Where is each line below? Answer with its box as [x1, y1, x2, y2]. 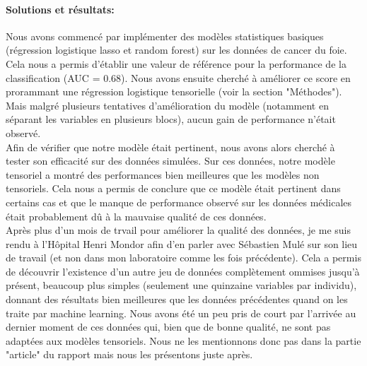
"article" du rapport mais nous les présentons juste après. [6, 347, 253, 362]
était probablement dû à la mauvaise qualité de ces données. [6, 208, 267, 223]
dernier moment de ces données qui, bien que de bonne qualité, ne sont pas [6, 319, 331, 334]
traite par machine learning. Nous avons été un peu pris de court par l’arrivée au [6, 305, 356, 320]
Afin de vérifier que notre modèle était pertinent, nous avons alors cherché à [6, 139, 335, 154]
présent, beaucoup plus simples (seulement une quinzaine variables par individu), [6, 278, 357, 293]
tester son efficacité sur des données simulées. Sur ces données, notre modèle [6, 153, 335, 168]
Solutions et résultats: [6, 1, 115, 16]
